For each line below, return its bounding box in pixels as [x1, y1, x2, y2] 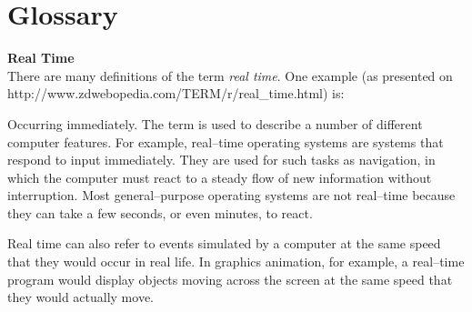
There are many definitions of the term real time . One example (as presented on [7, 65, 453, 85]
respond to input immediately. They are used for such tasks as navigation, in [7, 150, 436, 169]
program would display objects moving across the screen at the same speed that [7, 269, 453, 288]
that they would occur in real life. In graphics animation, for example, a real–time [7, 252, 465, 271]
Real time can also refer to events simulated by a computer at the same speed [7, 234, 441, 253]
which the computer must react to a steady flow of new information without [7, 167, 432, 186]
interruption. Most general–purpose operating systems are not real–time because [7, 186, 456, 205]
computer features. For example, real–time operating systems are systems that [7, 132, 444, 151]
